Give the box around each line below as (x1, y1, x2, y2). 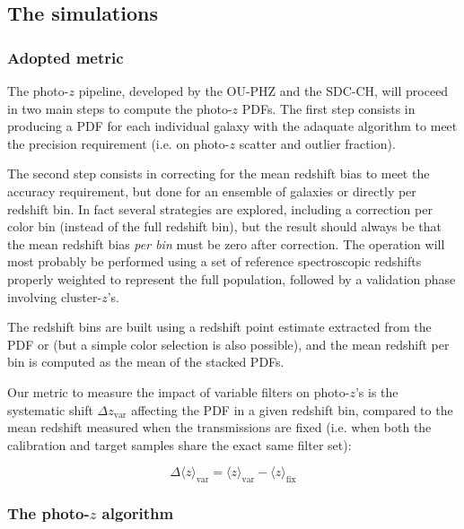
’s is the (355, 382, 398, 401)
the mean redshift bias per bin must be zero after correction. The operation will (7, 234, 445, 253)
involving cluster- (7, 287, 102, 306)
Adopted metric (7, 46, 124, 68)
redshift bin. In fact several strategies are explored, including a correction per (7, 199, 433, 218)
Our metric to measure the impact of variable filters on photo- (7, 382, 350, 401)
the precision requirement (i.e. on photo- (7, 134, 230, 152)
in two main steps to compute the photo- (7, 99, 232, 117)
